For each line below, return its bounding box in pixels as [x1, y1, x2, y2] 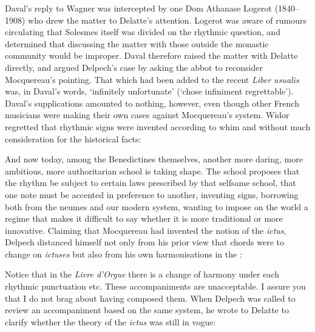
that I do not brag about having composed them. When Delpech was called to [5, 291, 296, 304]
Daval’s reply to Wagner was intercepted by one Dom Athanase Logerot [5, 2, 272, 14]
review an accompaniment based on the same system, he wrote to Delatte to [5, 304, 289, 316]
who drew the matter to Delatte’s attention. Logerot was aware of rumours [28, 13, 307, 26]
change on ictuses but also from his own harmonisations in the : [5, 247, 242, 260]
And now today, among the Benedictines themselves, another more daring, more [5, 153, 303, 165]
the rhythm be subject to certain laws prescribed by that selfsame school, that [5, 176, 296, 189]
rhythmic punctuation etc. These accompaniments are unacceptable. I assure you [5, 280, 306, 293]
